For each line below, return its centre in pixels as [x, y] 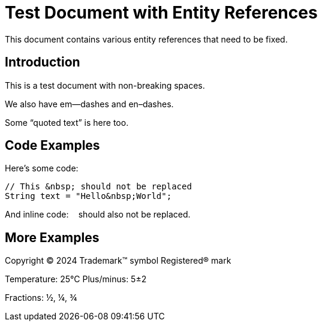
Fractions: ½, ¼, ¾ [41, 298]
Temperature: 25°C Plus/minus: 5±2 [76, 279]
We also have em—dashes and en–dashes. [89, 104]
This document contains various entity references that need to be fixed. [146, 39]
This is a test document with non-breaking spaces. [105, 85]
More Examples [52, 237]
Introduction [43, 62]
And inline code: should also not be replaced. [98, 215]
